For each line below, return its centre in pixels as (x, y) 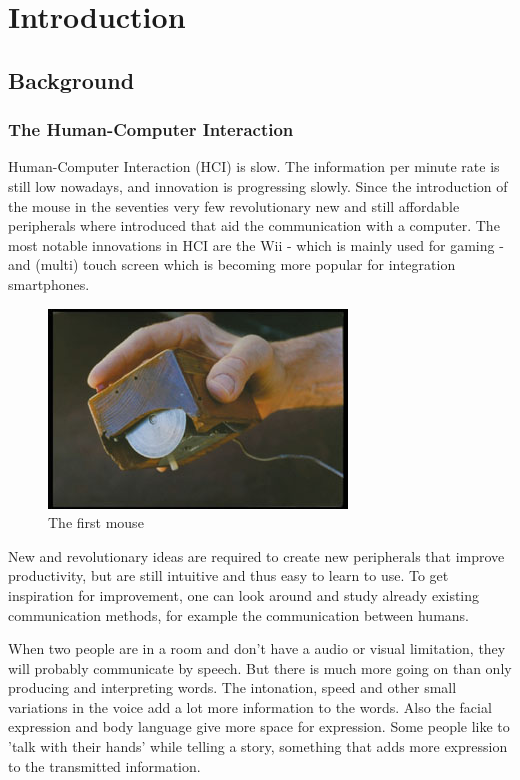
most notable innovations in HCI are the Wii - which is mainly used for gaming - (256, 244)
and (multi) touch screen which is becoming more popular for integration (232, 264)
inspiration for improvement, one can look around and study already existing (244, 594)
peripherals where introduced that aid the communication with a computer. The (254, 225)
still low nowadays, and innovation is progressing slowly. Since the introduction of (258, 185)
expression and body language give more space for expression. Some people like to (259, 726)
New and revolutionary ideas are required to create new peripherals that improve (256, 555)
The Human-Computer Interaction (151, 129)
